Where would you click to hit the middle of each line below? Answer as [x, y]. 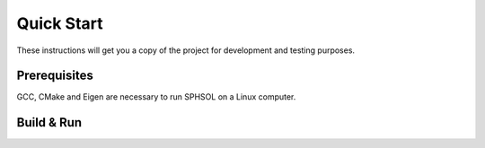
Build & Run [49, 122]
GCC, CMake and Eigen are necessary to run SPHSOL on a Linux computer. [156, 97]
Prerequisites [55, 76]
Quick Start [60, 23]
